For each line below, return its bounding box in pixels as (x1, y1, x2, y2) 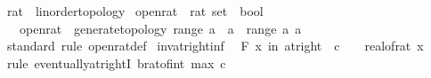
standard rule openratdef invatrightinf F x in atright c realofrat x (6, 36, 424, 55)
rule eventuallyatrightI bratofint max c (6, 53, 226, 72)
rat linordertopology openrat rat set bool (6, 2, 264, 19)
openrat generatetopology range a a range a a (19, 19, 302, 37)
